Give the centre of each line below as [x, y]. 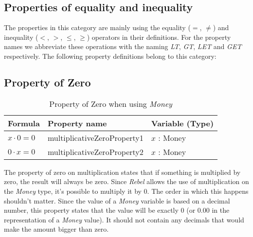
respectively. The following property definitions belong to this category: [110, 56]
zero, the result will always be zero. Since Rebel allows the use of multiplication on [126, 181]
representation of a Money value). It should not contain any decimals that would [124, 219]
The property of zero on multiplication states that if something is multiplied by [122, 172]
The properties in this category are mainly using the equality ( [97, 27]
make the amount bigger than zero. [56, 229]
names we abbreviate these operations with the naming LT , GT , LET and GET [123, 46]
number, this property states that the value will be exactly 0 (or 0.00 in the [117, 210]
